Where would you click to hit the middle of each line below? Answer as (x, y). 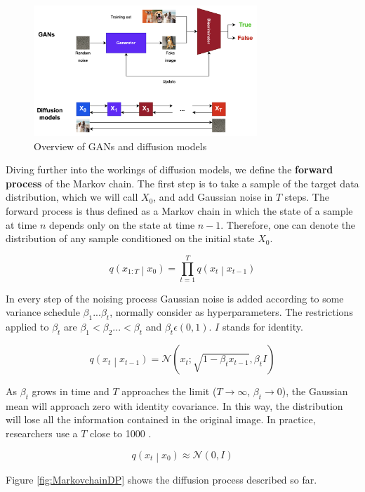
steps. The (307, 197)
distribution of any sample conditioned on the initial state (130, 238)
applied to (27, 327)
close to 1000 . (121, 433)
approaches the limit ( (169, 391)
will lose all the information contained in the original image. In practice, (161, 419)
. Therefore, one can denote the (288, 224)
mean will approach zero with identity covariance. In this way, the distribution (174, 405)
